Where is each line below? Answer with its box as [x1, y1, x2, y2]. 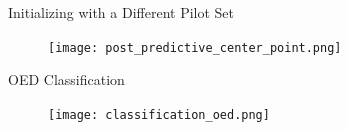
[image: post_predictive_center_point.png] [48, 40, 342, 55]
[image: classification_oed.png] [48, 107, 270, 122]
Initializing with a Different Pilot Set [8, 2, 235, 22]
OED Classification [8, 69, 125, 90]
